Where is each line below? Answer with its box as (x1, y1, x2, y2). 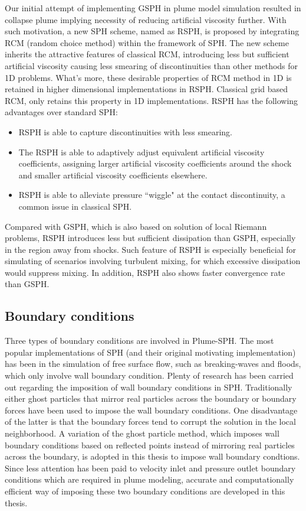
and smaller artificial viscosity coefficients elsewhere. (18, 168, 208, 181)
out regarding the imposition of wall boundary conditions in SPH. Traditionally (5, 380, 292, 393)
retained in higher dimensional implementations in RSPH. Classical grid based (5, 83, 288, 95)
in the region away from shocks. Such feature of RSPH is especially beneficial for (5, 243, 296, 255)
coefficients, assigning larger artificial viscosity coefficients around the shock (18, 157, 292, 170)
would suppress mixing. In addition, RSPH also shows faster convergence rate (5, 266, 285, 278)
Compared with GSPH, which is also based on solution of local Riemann (5, 220, 267, 232)
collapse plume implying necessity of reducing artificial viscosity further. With (5, 13, 287, 25)
